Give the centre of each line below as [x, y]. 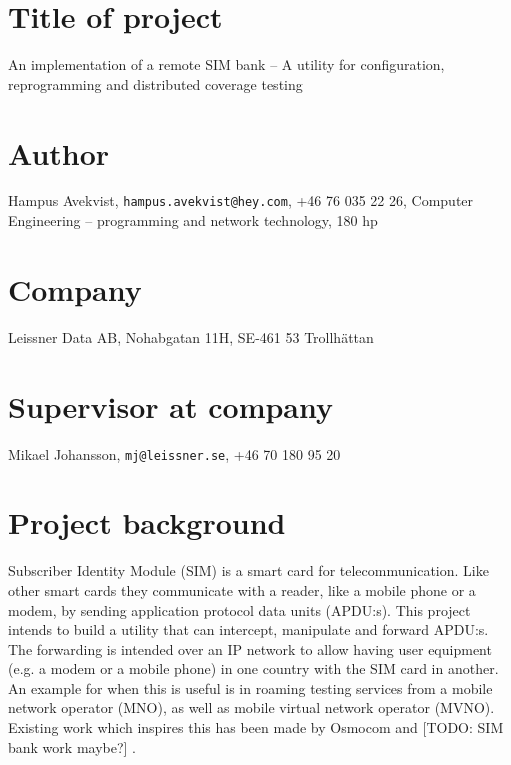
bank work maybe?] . [72, 746]
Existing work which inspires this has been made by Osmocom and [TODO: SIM [256, 727]
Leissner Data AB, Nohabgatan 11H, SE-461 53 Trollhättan [191, 336]
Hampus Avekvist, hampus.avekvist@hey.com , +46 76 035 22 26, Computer [241, 200]
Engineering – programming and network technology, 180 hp [193, 220]
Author [59, 152]
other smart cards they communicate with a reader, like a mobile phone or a [242, 589]
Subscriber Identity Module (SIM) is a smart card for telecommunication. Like [248, 570]
